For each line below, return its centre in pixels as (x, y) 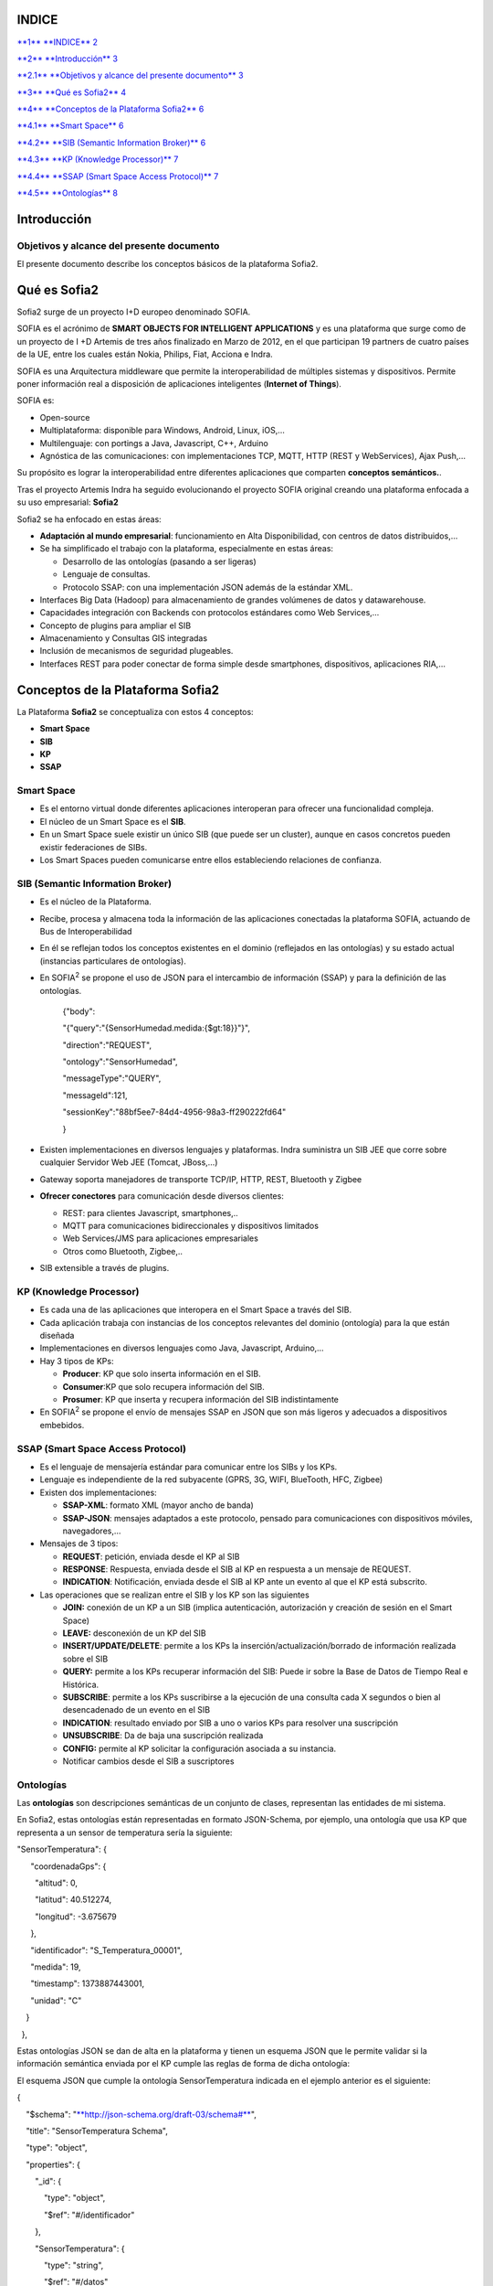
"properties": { (53, 2164)
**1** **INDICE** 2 (58, 42)
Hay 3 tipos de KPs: (77, 1361)
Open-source (65, 417)
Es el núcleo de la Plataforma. (96, 902)
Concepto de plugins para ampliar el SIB (115, 625)
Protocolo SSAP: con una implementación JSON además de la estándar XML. (208, 587)
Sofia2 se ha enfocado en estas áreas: (89, 519)
